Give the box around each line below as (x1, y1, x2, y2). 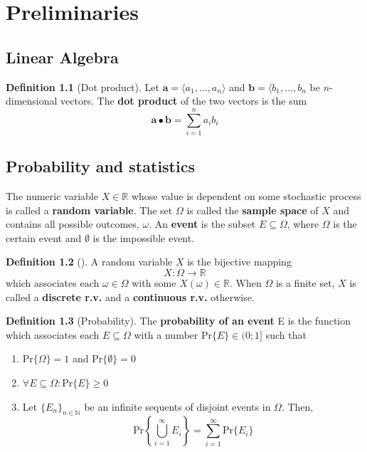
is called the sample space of (186, 202, 319, 217)
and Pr (72, 351, 103, 366)
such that (265, 327, 307, 342)
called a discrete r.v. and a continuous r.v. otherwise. (6, 289, 255, 304)
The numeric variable (6, 189, 98, 204)
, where (287, 216, 319, 231)
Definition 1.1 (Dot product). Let (6, 79, 159, 94)
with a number (134, 327, 198, 342)
